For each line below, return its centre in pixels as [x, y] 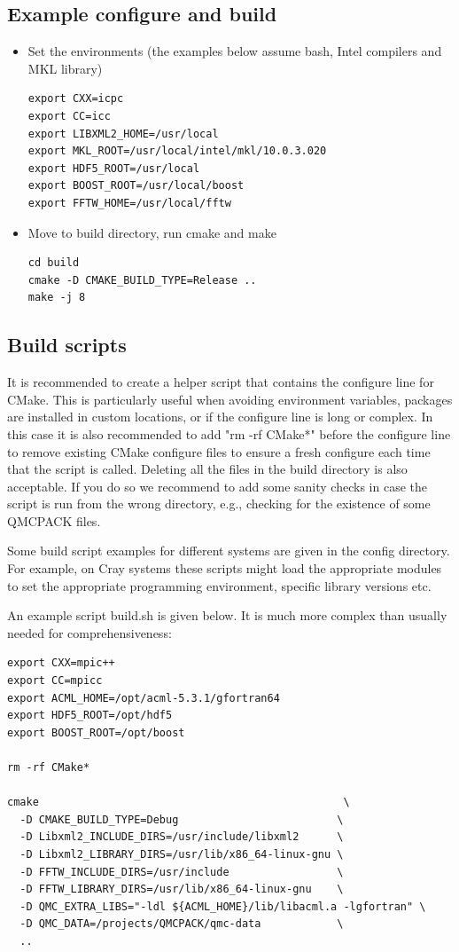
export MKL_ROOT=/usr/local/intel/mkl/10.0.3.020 [177, 151]
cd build [54, 263]
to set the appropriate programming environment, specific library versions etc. [219, 585]
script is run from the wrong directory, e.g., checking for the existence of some [219, 504]
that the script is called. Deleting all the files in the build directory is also [207, 469]
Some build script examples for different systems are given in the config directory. [229, 551]
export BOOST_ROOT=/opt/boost [96, 732]
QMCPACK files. [54, 520]
